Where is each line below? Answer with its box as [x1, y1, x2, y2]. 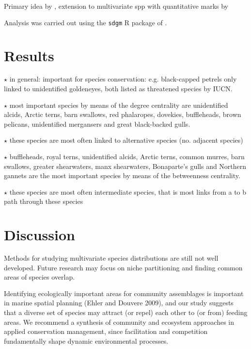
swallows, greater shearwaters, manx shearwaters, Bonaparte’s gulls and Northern [4, 161, 247, 171]
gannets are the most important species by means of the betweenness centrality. [4, 170, 240, 181]
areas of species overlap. [4, 272, 75, 282]
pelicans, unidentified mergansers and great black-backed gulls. [4, 118, 190, 129]
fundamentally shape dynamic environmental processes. [4, 335, 169, 346]
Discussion [4, 225, 75, 245]
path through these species [4, 196, 83, 206]
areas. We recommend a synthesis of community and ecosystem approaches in [4, 316, 235, 327]
